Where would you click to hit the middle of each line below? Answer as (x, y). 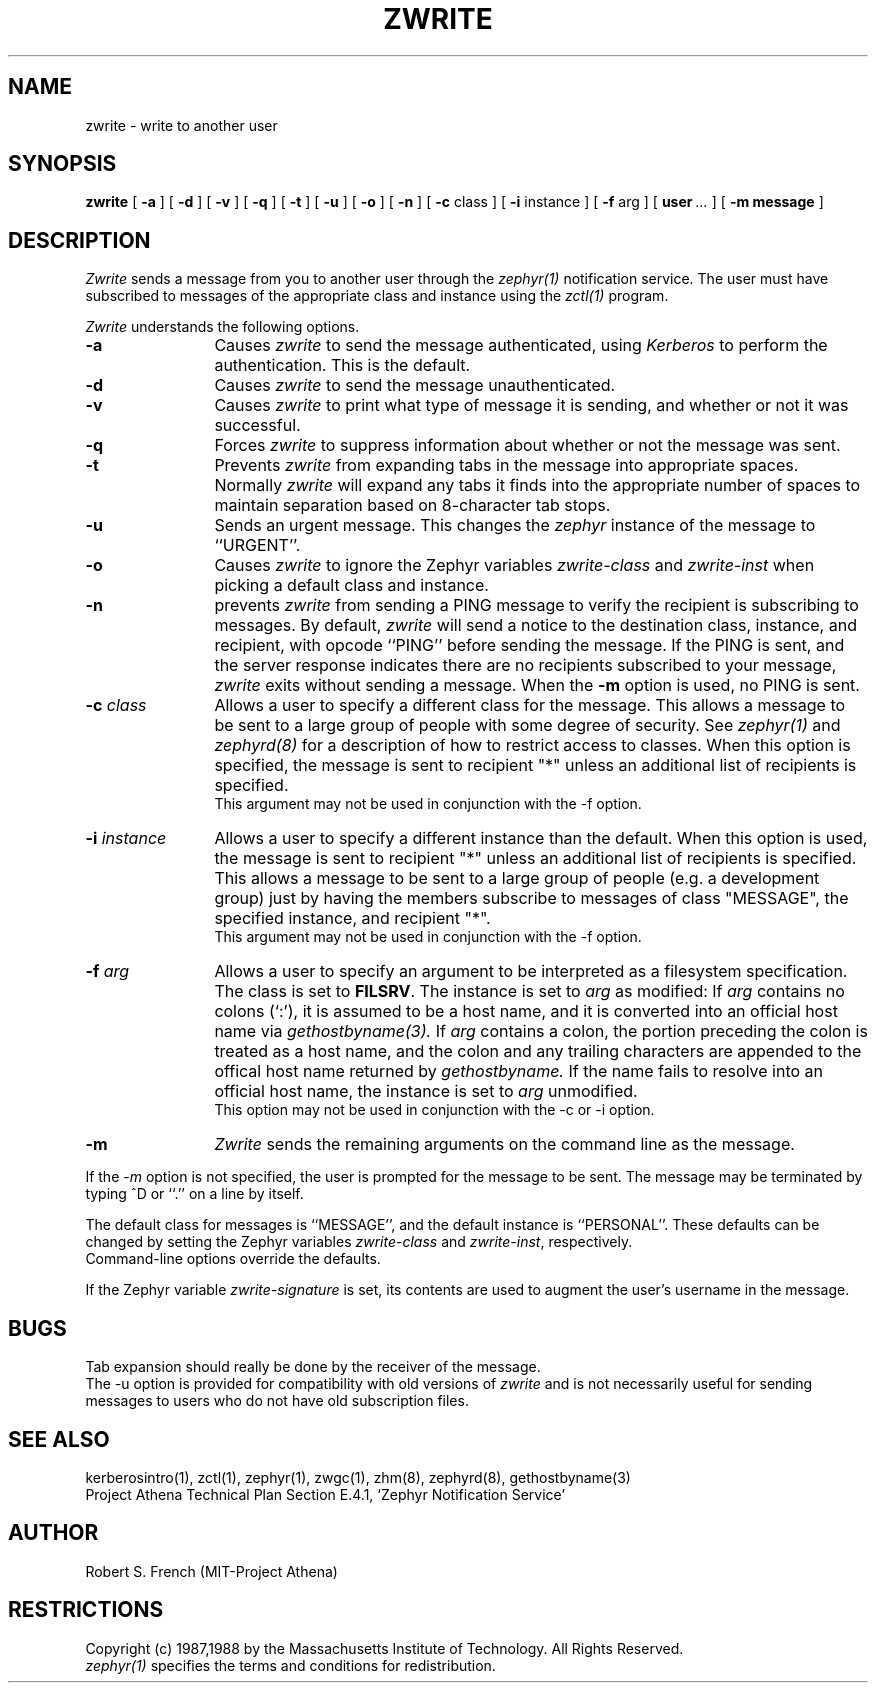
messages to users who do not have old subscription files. (277, 1401)
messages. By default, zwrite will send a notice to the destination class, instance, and (535, 625)
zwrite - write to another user (181, 125)
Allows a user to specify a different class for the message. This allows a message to (530, 705)
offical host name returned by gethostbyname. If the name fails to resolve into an (519, 1071)
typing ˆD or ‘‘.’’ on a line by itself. (194, 1194)
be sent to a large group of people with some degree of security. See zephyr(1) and (527, 725)
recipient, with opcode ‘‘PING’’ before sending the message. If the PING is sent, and (529, 645)
